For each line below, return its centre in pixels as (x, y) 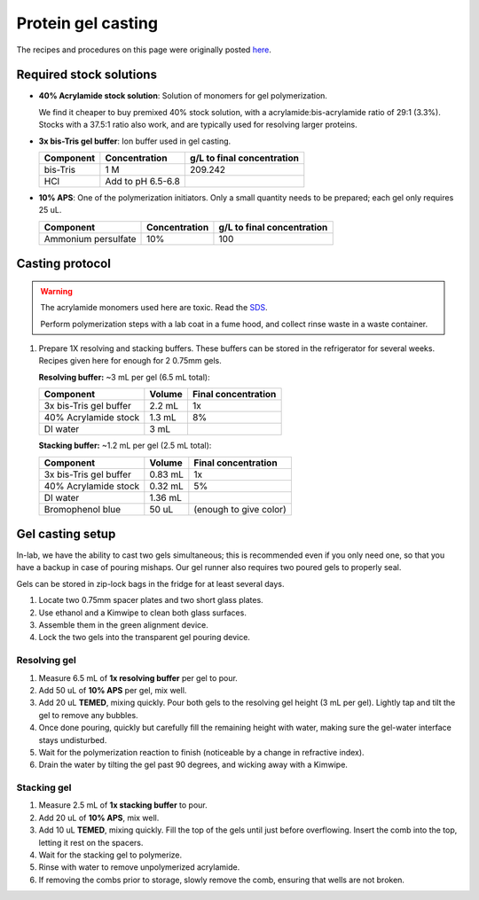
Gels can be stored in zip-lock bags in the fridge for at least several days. (150, 583)
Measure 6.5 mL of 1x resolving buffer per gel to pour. (138, 677)
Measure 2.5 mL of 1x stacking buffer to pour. (123, 805)
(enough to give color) (240, 509)
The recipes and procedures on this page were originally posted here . (144, 50)
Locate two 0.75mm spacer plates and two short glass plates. (151, 600)
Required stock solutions (86, 75)
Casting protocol (63, 264)
